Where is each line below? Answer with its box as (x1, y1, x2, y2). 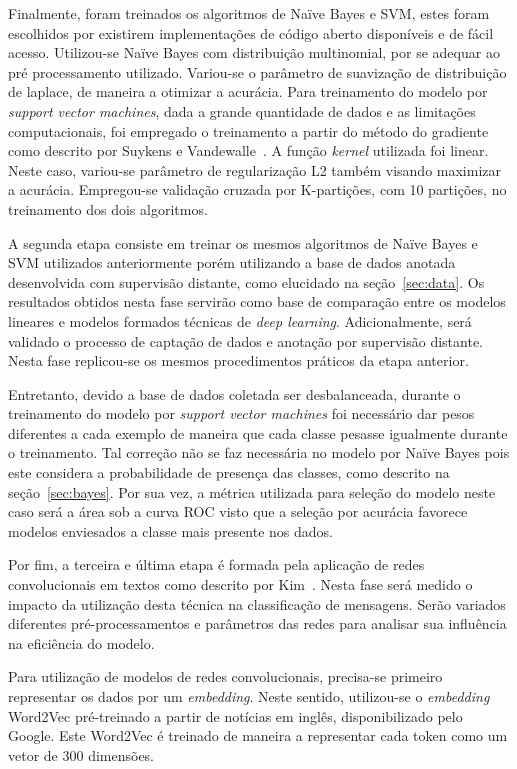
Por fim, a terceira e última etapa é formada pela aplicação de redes (8, 554, 425, 575)
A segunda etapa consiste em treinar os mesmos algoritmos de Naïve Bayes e (8, 232, 478, 253)
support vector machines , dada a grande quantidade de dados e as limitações (8, 100, 476, 121)
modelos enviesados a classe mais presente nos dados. (8, 520, 333, 541)
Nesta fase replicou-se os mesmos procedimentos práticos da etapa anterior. (8, 350, 469, 371)
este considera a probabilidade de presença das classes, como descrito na (8, 462, 450, 483)
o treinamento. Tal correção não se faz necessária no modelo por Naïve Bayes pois (8, 442, 510, 463)
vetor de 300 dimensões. (8, 744, 155, 765)
